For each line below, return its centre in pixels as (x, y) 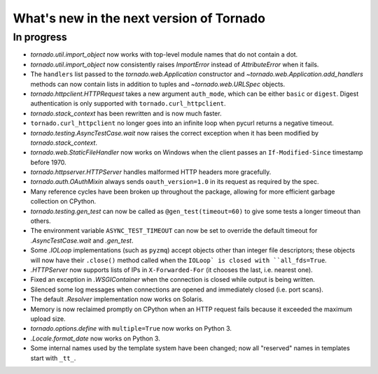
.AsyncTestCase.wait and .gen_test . (82, 240)
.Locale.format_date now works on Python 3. (95, 338)
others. (41, 221)
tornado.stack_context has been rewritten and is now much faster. (126, 113)
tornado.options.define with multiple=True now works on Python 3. (131, 329)
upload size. (48, 319)
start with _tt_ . (53, 358)
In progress (40, 37)
